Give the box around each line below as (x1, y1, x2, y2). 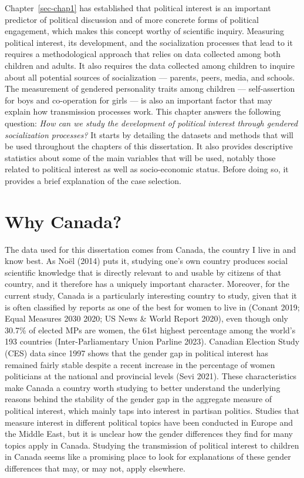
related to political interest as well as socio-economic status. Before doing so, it (5, 163, 289, 175)
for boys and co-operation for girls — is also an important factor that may (5, 93, 272, 106)
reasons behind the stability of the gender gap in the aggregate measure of (5, 393, 272, 405)
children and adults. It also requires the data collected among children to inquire (5, 59, 295, 71)
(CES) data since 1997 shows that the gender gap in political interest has (5, 346, 269, 359)
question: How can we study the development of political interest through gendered (5, 116, 298, 129)
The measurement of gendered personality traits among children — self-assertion (5, 82, 295, 95)
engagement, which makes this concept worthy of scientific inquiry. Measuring (5, 25, 285, 37)
